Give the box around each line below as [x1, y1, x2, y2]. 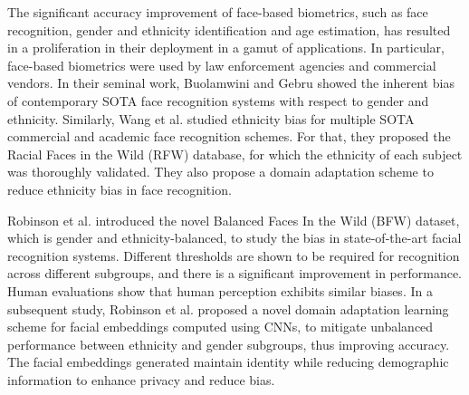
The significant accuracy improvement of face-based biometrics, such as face [7, 3, 428, 21]
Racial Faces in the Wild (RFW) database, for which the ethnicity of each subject [7, 144, 463, 163]
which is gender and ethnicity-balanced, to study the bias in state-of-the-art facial [7, 228, 462, 247]
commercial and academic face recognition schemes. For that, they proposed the [7, 127, 451, 146]
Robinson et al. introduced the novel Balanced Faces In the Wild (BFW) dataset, [7, 210, 460, 229]
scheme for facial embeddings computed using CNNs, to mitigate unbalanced [7, 317, 434, 336]
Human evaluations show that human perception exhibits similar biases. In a [7, 281, 433, 300]
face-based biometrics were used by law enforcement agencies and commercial [7, 55, 436, 74]
